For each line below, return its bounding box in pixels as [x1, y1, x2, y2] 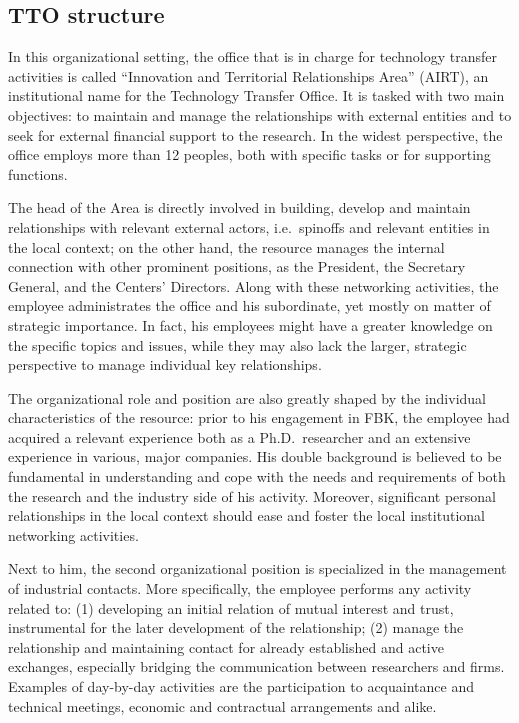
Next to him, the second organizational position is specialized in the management [8, 558, 507, 579]
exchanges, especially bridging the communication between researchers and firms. [8, 656, 505, 677]
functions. [8, 163, 68, 184]
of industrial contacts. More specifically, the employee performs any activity [8, 578, 472, 599]
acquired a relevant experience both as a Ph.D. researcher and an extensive [8, 426, 471, 447]
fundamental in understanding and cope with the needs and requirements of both [8, 466, 506, 487]
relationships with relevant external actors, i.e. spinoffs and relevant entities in [8, 216, 490, 237]
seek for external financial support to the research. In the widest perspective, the [8, 124, 503, 145]
